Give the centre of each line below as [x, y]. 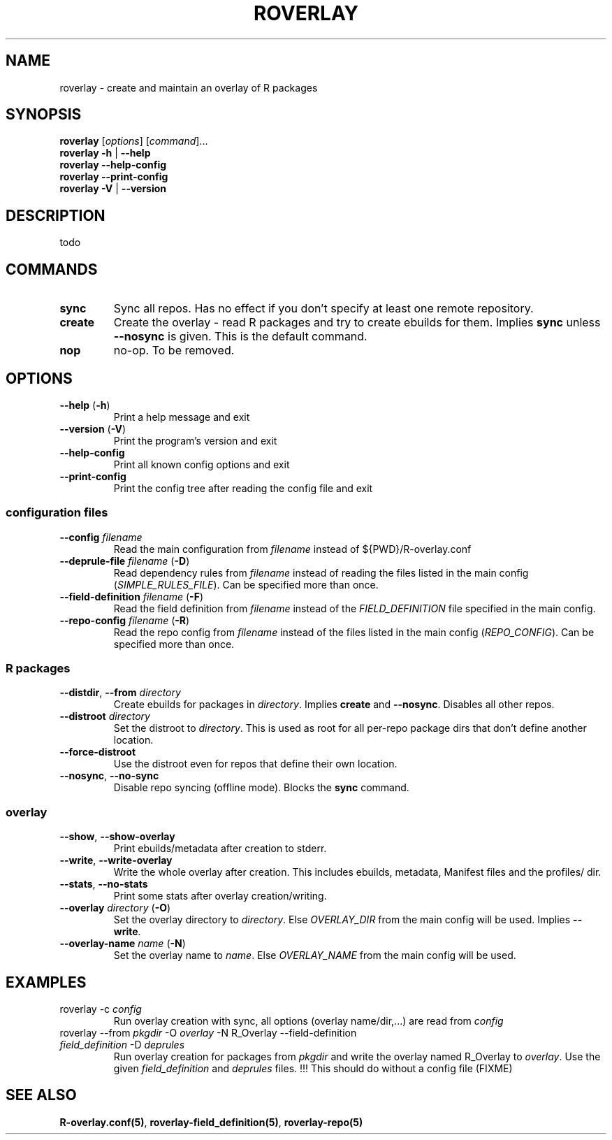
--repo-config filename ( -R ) [125, 620]
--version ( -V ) [93, 428]
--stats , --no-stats [104, 884]
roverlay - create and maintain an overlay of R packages [189, 87]
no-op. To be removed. [174, 351]
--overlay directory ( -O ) [115, 908]
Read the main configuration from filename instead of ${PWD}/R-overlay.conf [292, 549]
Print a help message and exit [182, 417]
